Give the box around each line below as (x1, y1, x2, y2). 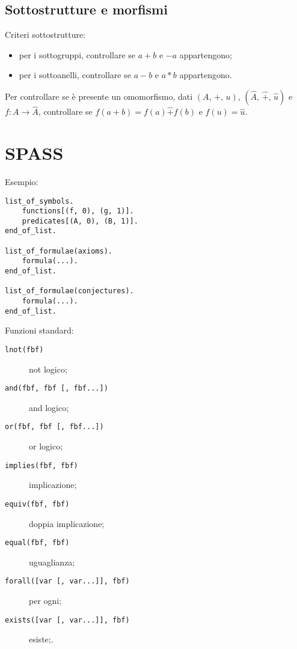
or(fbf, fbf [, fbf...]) (5, 422, 104, 431)
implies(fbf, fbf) (5, 461, 78, 470)
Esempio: (5, 175, 38, 187)
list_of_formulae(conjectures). (5, 287, 134, 296)
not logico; (29, 362, 67, 375)
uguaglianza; (29, 555, 75, 568)
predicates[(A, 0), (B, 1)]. (22, 216, 138, 225)
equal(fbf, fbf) (5, 538, 70, 547)
